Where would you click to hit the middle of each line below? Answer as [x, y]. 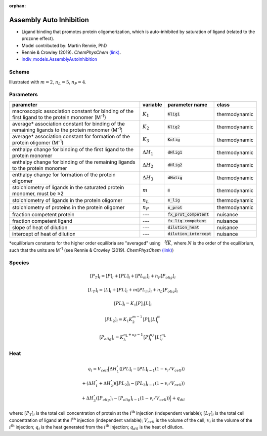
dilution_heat [183, 227]
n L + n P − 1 [133, 335]
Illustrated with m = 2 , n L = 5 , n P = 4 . [48, 82]
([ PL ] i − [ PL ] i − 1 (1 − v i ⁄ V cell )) [152, 369]
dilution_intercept [189, 234]
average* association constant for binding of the [68, 124]
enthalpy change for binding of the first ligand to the [73, 149]
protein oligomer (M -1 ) [38, 142]
